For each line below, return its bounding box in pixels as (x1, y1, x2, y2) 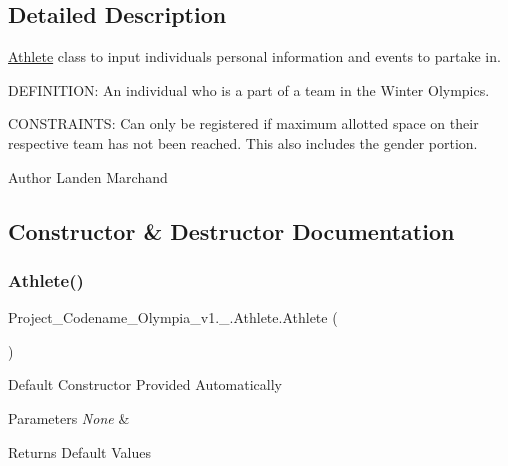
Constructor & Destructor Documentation (8, 215, 455, 246)
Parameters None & (8, 407, 130, 428)
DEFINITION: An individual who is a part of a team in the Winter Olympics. (8, 79, 490, 100)
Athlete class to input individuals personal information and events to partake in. (8, 46, 501, 67)
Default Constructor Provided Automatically (8, 374, 283, 395)
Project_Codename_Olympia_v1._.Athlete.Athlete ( (8, 307, 338, 328)
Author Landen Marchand (8, 166, 168, 187)
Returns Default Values (8, 441, 151, 462)
